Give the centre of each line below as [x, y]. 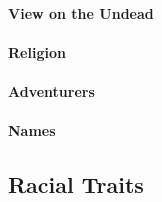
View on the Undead [81, 12]
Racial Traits [76, 184]
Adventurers [51, 90]
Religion [37, 51]
